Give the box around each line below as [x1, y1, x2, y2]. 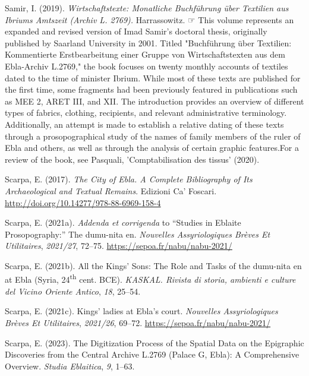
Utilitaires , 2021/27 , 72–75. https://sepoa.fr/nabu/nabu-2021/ [5, 239, 232, 252]
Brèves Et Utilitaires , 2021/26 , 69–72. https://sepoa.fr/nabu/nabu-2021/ [5, 316, 271, 328]
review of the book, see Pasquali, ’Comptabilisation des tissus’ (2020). [5, 153, 260, 165]
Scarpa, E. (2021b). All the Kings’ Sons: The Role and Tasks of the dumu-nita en [5, 259, 302, 271]
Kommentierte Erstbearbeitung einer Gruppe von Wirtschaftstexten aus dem [5, 48, 285, 61]
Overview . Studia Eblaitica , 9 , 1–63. [5, 359, 135, 372]
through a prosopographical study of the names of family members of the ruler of [5, 129, 301, 142]
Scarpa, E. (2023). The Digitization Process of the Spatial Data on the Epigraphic [5, 336, 304, 349]
